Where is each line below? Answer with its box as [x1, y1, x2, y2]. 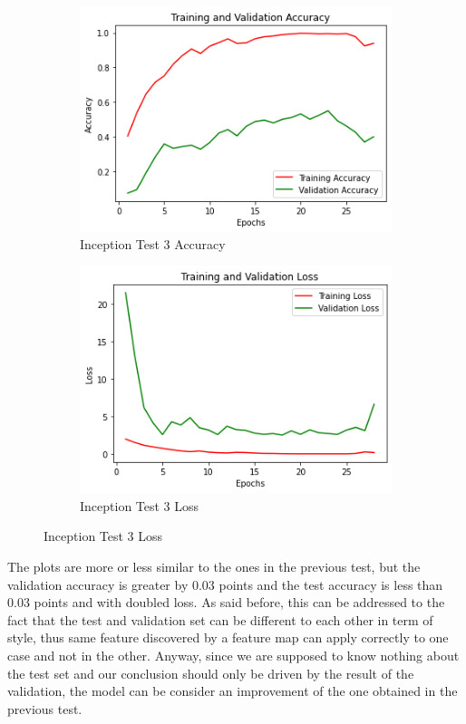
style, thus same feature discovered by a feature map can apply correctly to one [7, 628, 449, 647]
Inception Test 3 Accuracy [80, 235, 226, 254]
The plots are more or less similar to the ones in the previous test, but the [7, 557, 421, 576]
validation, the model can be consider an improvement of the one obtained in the [7, 681, 458, 700]
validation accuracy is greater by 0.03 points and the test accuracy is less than [7, 574, 443, 594]
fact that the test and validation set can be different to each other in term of [7, 610, 433, 629]
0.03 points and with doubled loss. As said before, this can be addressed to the [7, 593, 445, 612]
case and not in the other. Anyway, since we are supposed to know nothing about [7, 646, 460, 665]
